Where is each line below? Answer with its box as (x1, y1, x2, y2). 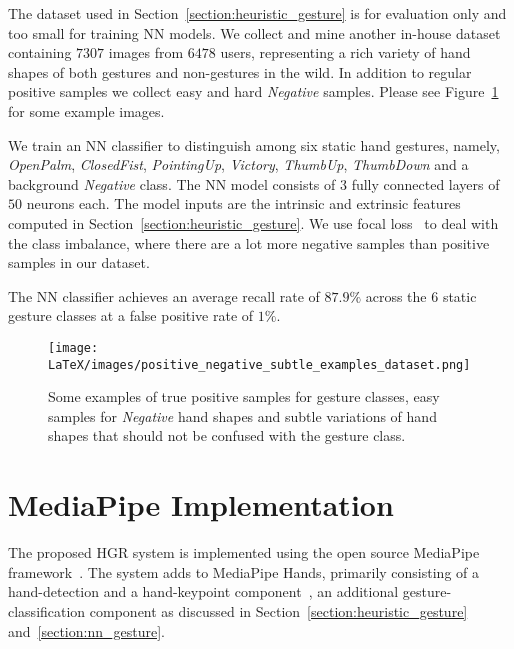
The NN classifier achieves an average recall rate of (8, 285, 320, 306)
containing (8, 42, 72, 63)
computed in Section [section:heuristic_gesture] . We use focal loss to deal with (8, 212, 499, 233)
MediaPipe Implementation (8, 484, 394, 525)
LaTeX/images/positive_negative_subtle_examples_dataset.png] (48, 357, 471, 372)
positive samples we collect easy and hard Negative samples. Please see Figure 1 (8, 81, 499, 102)
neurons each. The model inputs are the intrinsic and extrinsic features (26, 193, 461, 214)
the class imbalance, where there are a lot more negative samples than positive (8, 232, 490, 253)
